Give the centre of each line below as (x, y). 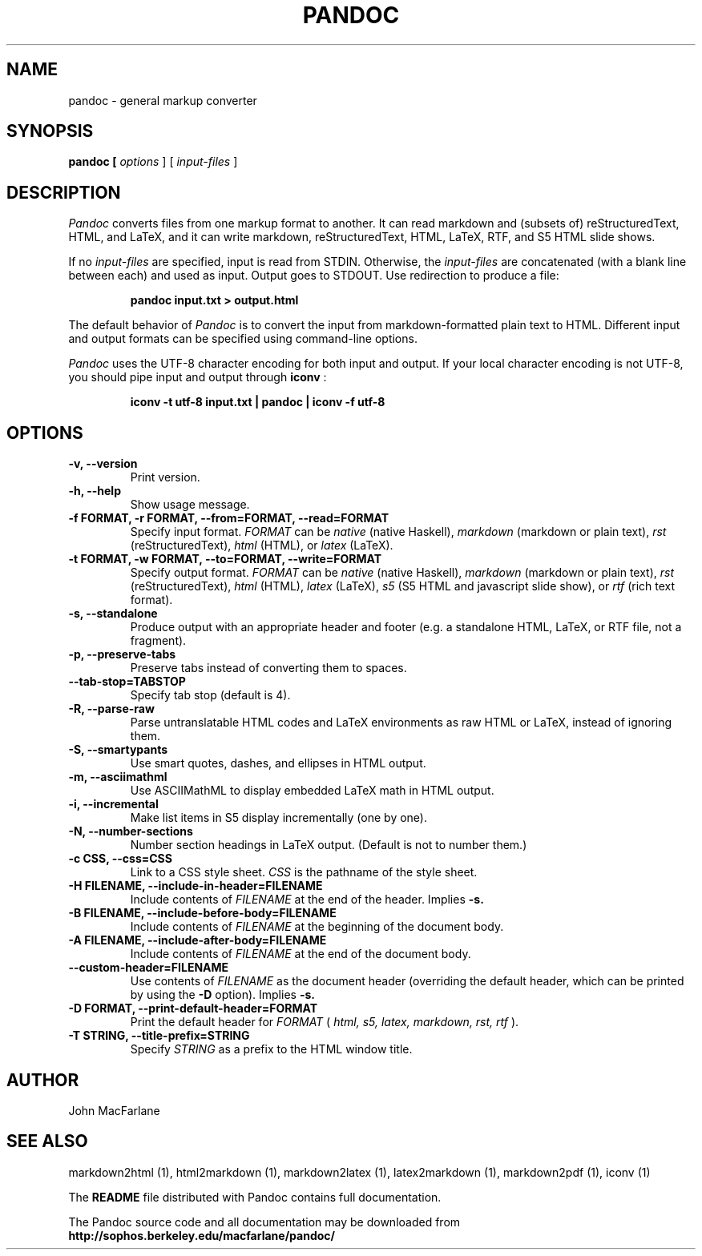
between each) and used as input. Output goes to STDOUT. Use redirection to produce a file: (314, 276)
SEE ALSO (47, 1141)
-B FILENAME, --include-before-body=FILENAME (202, 913)
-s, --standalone (113, 614)
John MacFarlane (114, 1110)
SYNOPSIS (50, 131)
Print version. (165, 477)
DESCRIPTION (64, 192)
